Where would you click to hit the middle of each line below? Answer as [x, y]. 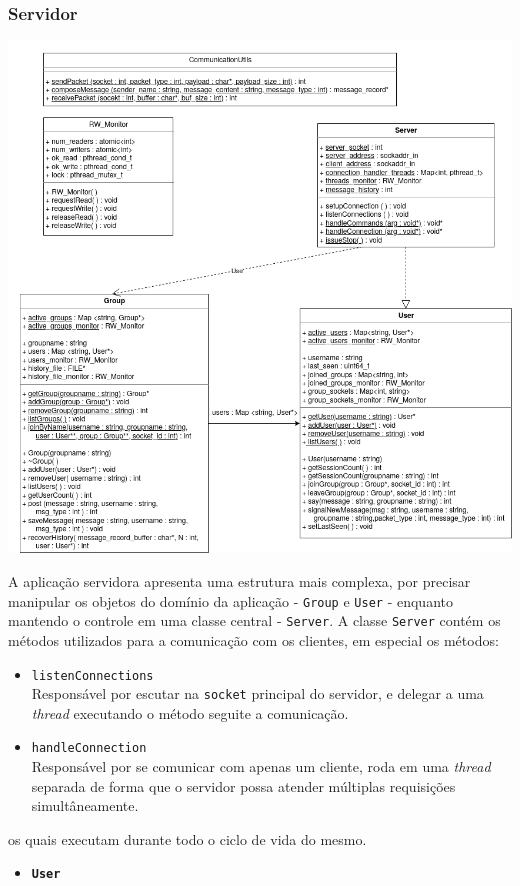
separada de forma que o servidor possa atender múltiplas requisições [243, 785]
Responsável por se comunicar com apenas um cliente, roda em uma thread [261, 766]
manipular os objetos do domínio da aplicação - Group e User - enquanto [230, 600]
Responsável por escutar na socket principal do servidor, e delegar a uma [257, 693]
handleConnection [89, 748]
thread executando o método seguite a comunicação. [190, 712]
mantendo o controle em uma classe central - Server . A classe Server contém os [254, 620]
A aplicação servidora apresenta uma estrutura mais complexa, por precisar [239, 581]
